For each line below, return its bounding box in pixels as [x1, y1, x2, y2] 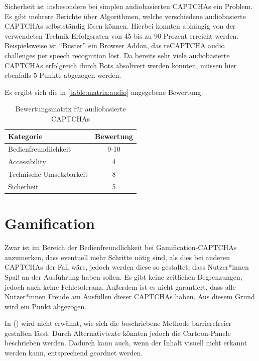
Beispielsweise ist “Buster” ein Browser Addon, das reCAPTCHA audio [5, 40, 225, 51]
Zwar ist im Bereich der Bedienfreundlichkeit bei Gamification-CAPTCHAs [5, 242, 237, 253]
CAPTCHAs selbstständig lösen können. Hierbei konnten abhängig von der [5, 21, 236, 31]
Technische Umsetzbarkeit [8, 169, 88, 179]
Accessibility [8, 156, 46, 167]
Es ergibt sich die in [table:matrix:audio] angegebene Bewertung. [5, 86, 203, 97]
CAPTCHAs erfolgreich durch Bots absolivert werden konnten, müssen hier [5, 60, 237, 70]
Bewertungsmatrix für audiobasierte [15, 103, 126, 114]
